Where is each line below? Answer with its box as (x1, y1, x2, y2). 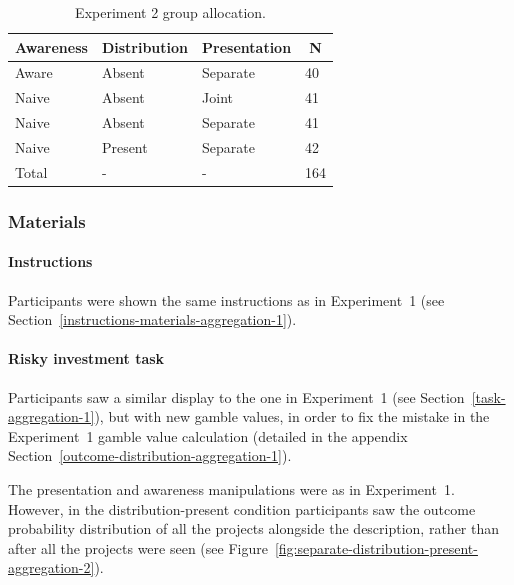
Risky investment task (8, 348, 165, 369)
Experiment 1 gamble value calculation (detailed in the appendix (8, 425, 408, 446)
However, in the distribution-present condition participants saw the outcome (8, 498, 476, 519)
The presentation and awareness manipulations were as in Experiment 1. (8, 478, 455, 499)
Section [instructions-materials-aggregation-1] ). (8, 309, 297, 330)
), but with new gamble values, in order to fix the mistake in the (94, 406, 490, 427)
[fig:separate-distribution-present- (274, 537, 478, 558)
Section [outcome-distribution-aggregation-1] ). (8, 445, 292, 466)
